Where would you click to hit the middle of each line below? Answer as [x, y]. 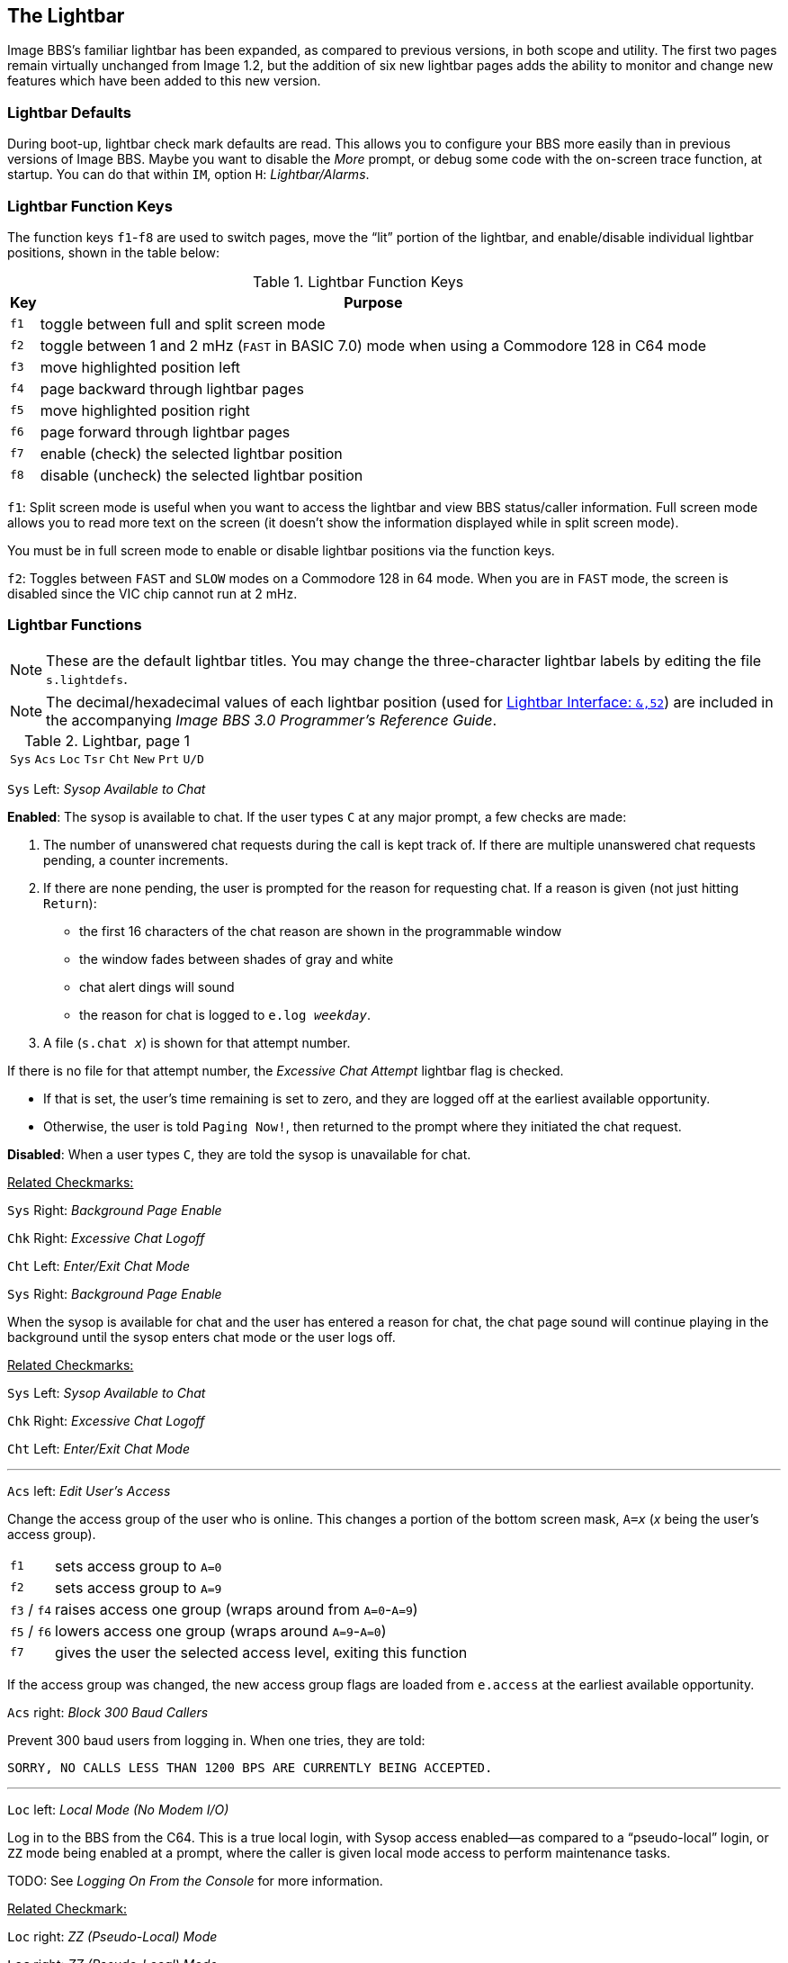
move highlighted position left [140, 367]
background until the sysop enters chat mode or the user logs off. [201, 1337]
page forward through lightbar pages [165, 432]
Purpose [373, 302]
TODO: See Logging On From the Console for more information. [195, 1880]
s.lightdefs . [87, 678]
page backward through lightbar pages [172, 388]
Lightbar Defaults [69, 112]
